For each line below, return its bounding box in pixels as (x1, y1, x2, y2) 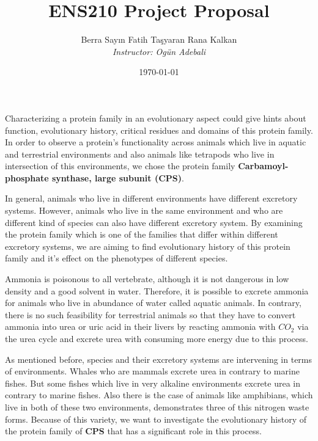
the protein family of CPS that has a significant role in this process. (5, 425, 262, 437)
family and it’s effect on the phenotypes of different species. (5, 252, 228, 264)
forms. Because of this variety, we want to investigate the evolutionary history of (5, 412, 307, 425)
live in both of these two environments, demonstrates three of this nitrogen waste (5, 400, 309, 413)
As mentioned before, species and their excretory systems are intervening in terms (5, 352, 312, 365)
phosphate (5, 171, 49, 184)
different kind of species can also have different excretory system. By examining (5, 216, 303, 228)
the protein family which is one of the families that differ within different (5, 228, 278, 241)
